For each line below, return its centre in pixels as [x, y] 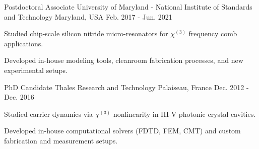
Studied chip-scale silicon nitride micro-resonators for [86, 33]
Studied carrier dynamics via [48, 114]
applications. [24, 43]
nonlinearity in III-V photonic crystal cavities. [184, 114]
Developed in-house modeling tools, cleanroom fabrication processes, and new [124, 60]
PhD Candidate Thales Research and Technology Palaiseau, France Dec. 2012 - [126, 87]
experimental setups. [36, 70]
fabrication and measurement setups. [61, 140]
